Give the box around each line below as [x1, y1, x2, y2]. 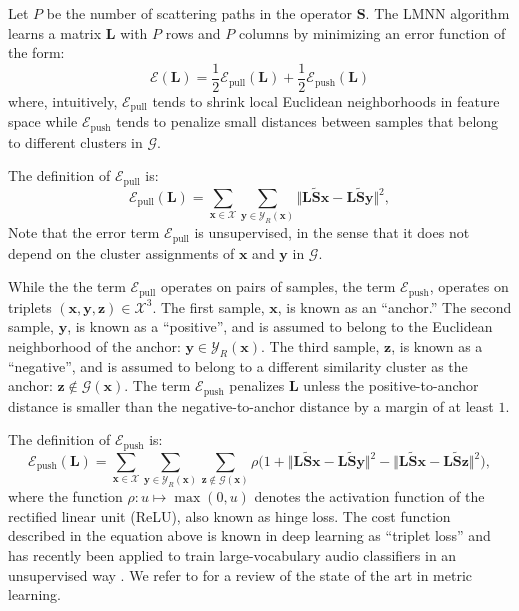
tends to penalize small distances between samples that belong [116, 111, 499, 132]
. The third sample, [261, 335, 380, 356]
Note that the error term [8, 222, 160, 243]
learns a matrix [8, 22, 102, 43]
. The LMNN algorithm [365, 3, 510, 23]
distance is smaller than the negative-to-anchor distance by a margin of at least [8, 395, 494, 416]
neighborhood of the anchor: [8, 335, 181, 356]
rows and [165, 22, 221, 43]
